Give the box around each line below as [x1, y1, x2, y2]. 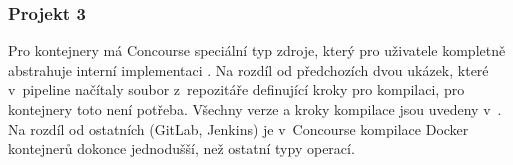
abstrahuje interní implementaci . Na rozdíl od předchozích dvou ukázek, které [8, 59, 489, 80]
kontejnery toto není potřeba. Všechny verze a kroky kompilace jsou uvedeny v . [8, 99, 502, 119]
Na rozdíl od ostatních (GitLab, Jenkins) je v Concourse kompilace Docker [8, 118, 469, 139]
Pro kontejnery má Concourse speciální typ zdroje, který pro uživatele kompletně [8, 40, 506, 61]
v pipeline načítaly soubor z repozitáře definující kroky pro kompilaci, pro [8, 79, 465, 100]
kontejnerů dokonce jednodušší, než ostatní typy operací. [8, 138, 355, 159]
